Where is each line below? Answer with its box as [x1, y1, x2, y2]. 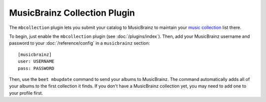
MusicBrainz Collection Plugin [9, 7, 135, 18]
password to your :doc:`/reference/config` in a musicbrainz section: [9, 40, 150, 46]
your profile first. [9, 90, 43, 96]
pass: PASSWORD [18, 65, 55, 71]
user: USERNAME [18, 59, 55, 64]
